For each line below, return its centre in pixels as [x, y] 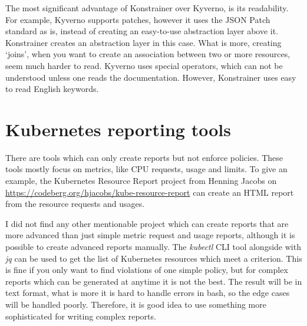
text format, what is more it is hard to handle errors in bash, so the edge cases [148, 293]
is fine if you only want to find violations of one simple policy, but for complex [147, 270]
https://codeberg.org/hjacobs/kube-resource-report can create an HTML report [150, 192]
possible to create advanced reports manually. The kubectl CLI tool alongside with [153, 247]
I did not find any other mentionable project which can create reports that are [147, 223]
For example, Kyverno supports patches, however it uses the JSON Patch [138, 19]
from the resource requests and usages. [75, 204]
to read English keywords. [52, 89]
